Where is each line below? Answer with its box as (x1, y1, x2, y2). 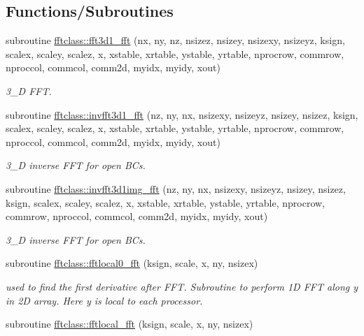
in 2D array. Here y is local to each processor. (6, 293, 203, 307)
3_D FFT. (6, 83, 52, 98)
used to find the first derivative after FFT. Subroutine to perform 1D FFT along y (6, 279, 358, 293)
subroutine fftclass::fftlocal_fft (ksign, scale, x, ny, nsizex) (6, 316, 253, 331)
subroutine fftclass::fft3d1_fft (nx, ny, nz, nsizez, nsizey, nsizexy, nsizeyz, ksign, (6, 33, 345, 48)
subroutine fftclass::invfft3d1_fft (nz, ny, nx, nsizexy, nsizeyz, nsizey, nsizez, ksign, (6, 107, 358, 122)
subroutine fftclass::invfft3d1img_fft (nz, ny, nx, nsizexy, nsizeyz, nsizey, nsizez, (6, 181, 346, 196)
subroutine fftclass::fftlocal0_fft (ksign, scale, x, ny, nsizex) (6, 256, 258, 270)
